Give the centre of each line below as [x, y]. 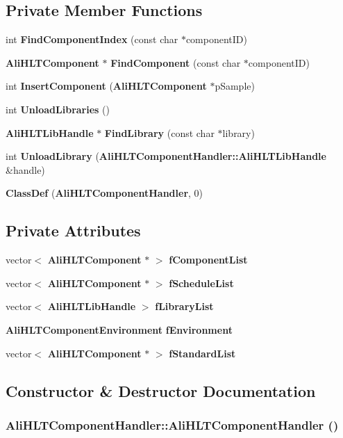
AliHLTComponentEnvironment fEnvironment [119, 329]
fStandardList [202, 353]
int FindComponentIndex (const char [92, 39]
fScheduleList [201, 283]
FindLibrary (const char [159, 132]
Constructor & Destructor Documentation [161, 390]
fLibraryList [184, 306]
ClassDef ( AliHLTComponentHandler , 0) [104, 193]
